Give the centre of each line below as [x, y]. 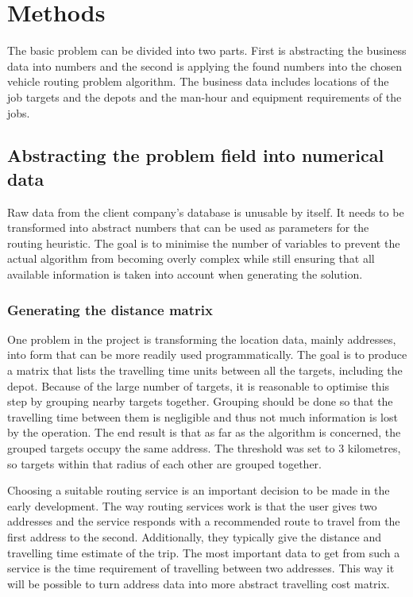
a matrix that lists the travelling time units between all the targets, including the [205, 370]
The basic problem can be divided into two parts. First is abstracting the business [207, 50]
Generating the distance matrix [110, 309]
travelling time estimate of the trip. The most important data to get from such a [204, 552]
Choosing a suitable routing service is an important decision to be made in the [199, 490]
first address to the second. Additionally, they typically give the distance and [195, 537]
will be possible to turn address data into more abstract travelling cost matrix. [199, 583]
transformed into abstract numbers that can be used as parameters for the [188, 227]
